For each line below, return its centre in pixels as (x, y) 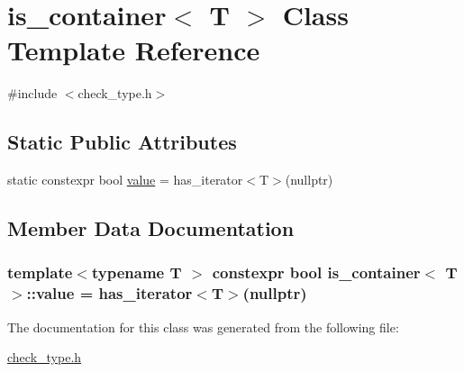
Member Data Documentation (151, 228)
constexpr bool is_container (316, 272)
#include (32, 93)
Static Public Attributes (122, 142)
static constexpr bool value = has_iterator (125, 180)
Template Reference (134, 50)
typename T (136, 272)
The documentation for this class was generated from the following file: (203, 327)
